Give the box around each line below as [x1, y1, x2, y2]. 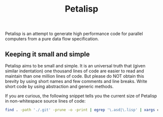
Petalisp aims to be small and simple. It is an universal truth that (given [5, 63, 146, 68]
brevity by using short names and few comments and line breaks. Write [5, 79, 147, 84]
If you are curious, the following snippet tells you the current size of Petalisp [5, 93, 157, 99]
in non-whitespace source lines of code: [5, 98, 86, 104]
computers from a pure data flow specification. [5, 36, 99, 42]
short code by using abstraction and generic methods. [5, 84, 114, 89]
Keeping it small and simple [5, 50, 90, 58]
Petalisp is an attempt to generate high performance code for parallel [5, 31, 143, 37]
